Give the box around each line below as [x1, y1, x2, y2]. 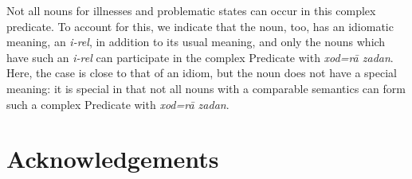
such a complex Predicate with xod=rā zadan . [6, 95, 230, 112]
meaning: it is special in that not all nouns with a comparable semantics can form [6, 80, 406, 96]
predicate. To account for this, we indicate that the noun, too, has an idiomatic [6, 18, 394, 34]
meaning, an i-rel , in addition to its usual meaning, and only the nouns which [6, 33, 386, 50]
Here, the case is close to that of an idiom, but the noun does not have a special [6, 64, 397, 81]
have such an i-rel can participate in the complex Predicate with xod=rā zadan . [6, 49, 394, 65]
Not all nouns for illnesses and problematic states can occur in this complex [6, 2, 376, 18]
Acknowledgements [6, 142, 219, 175]
